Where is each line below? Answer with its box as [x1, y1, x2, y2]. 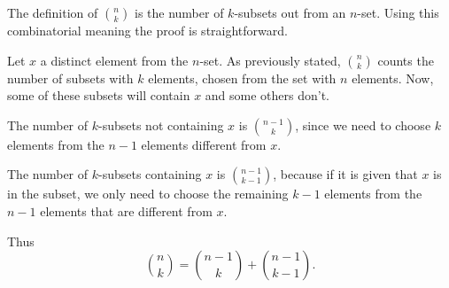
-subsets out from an [234, 4, 346, 21]
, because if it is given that [273, 165, 418, 183]
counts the [377, 51, 434, 69]
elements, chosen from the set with [148, 68, 337, 87]
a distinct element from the [40, 51, 189, 69]
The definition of [7, 4, 98, 21]
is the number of [134, 4, 224, 21]
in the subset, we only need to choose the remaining [7, 184, 289, 203]
